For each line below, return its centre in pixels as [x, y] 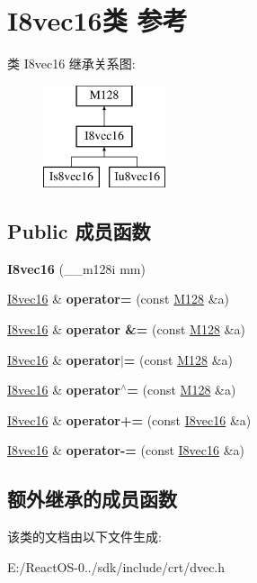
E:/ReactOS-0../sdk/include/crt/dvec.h [116, 566]
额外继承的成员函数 [92, 499]
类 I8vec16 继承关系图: [71, 64]
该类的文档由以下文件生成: [84, 537]
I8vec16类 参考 [97, 20]
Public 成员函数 [79, 231]
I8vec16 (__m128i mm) [76, 268]
